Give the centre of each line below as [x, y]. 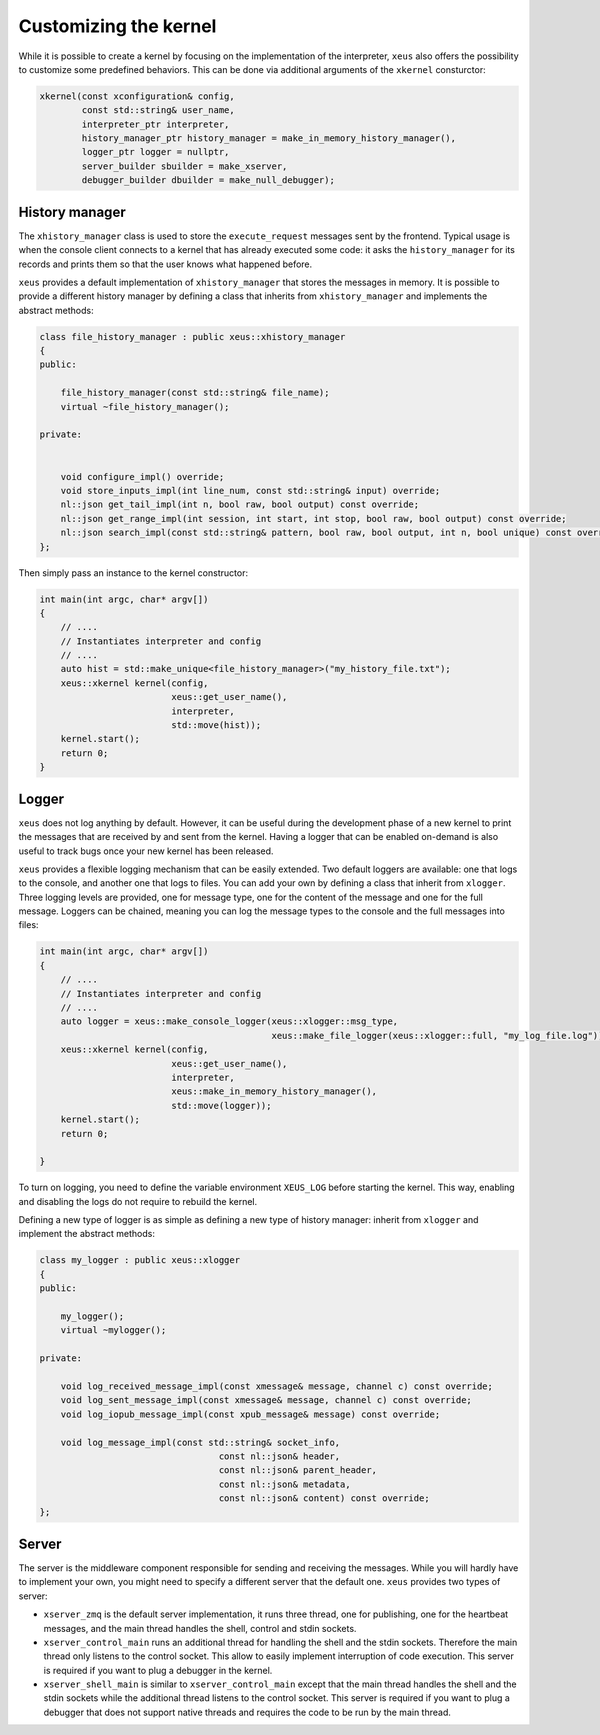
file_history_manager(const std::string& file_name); [195, 393]
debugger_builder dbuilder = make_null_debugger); [208, 180]
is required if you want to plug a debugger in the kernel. [158, 1670]
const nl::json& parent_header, [298, 1470]
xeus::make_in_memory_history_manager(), [274, 1091]
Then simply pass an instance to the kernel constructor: [133, 572]
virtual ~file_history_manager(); [145, 406]
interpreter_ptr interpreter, [155, 124]
